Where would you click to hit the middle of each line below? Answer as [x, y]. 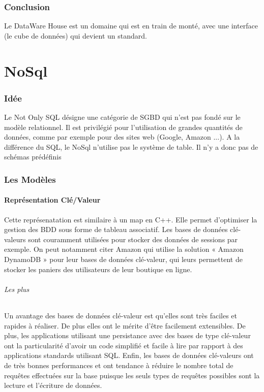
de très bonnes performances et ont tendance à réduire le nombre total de [119, 365]
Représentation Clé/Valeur [52, 200]
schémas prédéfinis [33, 157]
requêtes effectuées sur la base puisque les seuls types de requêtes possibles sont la [132, 375]
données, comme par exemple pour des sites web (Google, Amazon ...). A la [122, 137]
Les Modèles [30, 179]
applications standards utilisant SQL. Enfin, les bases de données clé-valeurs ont [129, 355]
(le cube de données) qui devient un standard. [76, 35]
